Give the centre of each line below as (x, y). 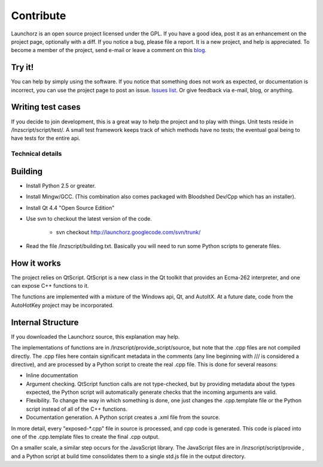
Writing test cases (46, 107)
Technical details (36, 154)
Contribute (39, 16)
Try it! (22, 67)
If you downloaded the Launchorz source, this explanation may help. (95, 336)
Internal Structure (45, 322)
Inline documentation (52, 375)
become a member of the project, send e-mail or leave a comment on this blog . (109, 50)
